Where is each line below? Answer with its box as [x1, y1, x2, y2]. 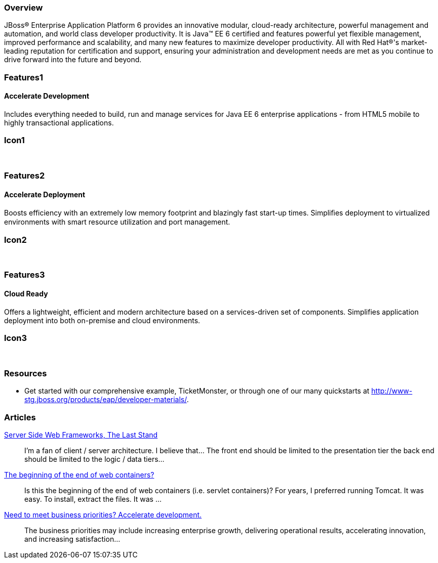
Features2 [4, 170, 45, 181]
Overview [4, 3, 43, 13]
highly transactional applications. [4, 118, 114, 127]
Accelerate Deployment [4, 190, 86, 199]
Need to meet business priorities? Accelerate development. [4, 510, 202, 519]
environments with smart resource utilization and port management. [4, 218, 230, 227]
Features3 [4, 270, 45, 280]
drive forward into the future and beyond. [4, 55, 142, 64]
